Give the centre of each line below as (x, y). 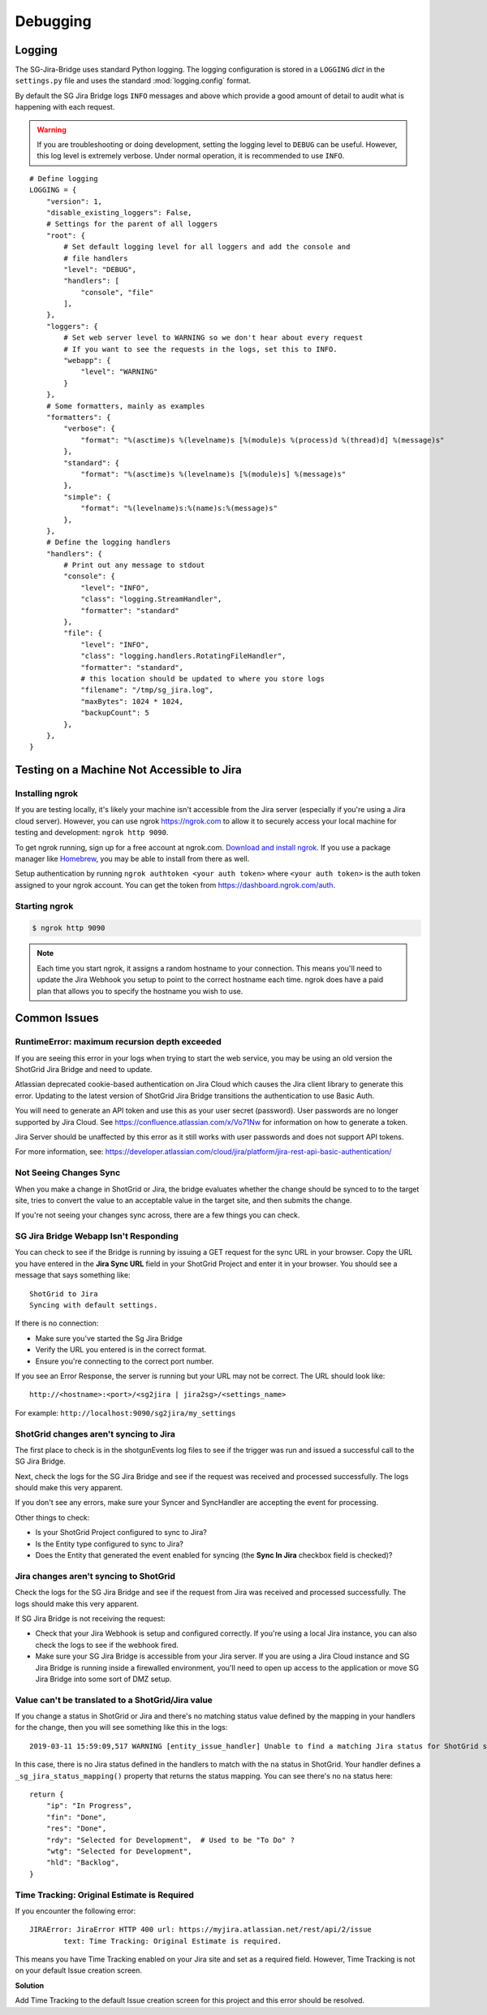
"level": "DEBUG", (100, 269)
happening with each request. (65, 107)
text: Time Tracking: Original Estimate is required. (173, 1941)
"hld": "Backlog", (83, 1863)
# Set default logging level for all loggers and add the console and (207, 247)
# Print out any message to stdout (134, 565)
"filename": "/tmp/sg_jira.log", (147, 690)
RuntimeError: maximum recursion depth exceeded (119, 1042)
